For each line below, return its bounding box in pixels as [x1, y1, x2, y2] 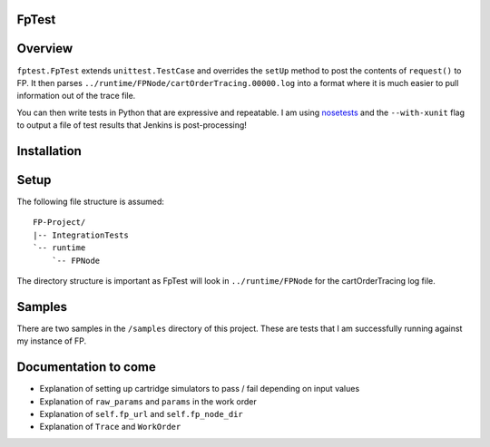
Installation [16, 143, 82, 159]
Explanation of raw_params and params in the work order [39, 395, 258, 407]
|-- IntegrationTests [33, 229, 129, 240]
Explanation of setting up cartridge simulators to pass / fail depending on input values [39, 384, 360, 394]
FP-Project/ [33, 218, 86, 228]
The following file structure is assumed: [16, 196, 165, 208]
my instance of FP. [16, 335, 87, 346]
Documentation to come [16, 359, 156, 375]
